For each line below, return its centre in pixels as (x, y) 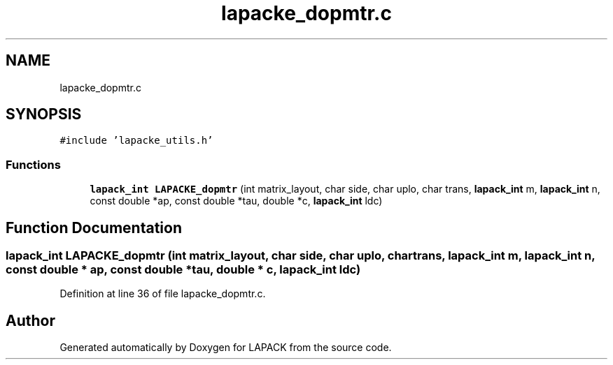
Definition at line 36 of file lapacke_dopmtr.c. (163, 294)
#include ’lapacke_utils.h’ (136, 141)
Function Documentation (94, 228)
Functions (33, 164)
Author (30, 320)
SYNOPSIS (44, 114)
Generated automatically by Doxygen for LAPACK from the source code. (226, 348)
